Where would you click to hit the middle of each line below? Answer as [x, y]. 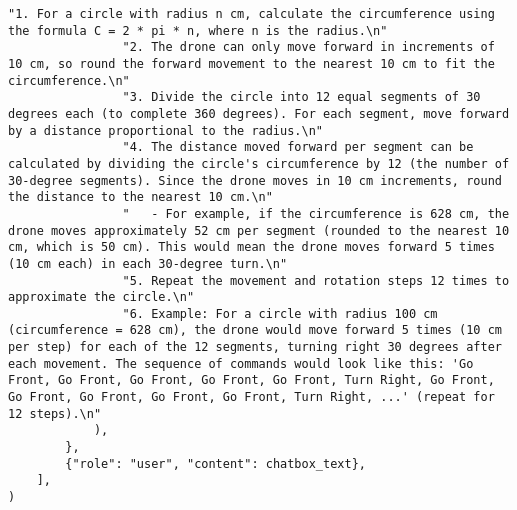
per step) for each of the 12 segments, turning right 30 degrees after [255, 347]
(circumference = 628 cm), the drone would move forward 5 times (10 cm [255, 330]
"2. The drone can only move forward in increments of [308, 47]
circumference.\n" [69, 80]
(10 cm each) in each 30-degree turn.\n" [148, 263]
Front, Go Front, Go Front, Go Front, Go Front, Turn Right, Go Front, [251, 380]
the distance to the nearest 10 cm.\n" [140, 197]
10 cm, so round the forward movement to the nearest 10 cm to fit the [251, 63]
